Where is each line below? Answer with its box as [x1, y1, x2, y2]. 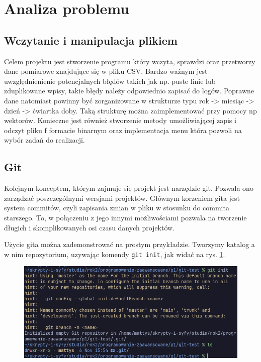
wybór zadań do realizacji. [4, 135, 85, 145]
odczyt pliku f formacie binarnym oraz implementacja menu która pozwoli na [4, 125, 242, 135]
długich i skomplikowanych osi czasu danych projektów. [4, 222, 175, 232]
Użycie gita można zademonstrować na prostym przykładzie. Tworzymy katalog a [4, 239, 255, 250]
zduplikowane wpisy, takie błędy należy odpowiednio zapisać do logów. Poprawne [4, 85, 254, 96]
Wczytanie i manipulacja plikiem [4, 32, 178, 48]
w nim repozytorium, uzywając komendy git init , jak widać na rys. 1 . [4, 249, 225, 259]
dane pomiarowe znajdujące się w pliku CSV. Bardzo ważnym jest [4, 66, 208, 76]
